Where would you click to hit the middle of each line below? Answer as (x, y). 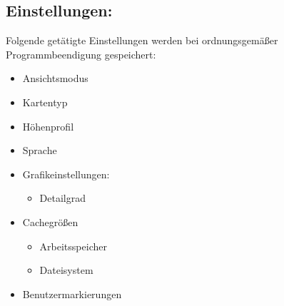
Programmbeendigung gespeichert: (81, 54)
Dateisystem (66, 270)
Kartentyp (45, 102)
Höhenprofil (48, 126)
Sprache (40, 150)
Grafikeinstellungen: (66, 174)
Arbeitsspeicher (73, 246)
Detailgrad (63, 198)
